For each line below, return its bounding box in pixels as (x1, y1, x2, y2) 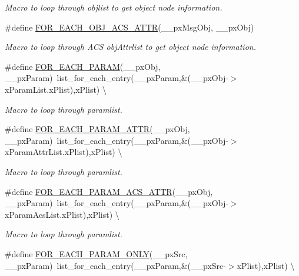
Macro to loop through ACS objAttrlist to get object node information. (5, 41, 256, 53)
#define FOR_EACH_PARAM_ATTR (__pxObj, (5, 123, 190, 135)
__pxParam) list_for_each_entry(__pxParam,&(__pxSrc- (5, 259, 226, 271)
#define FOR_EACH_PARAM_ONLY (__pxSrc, (5, 247, 188, 260)
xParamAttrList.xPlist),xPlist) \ (5, 146, 122, 158)
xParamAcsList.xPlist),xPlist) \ (5, 208, 119, 220)
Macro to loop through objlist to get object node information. (5, 1, 222, 13)
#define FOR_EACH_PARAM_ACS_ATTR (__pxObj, (5, 185, 213, 197)
